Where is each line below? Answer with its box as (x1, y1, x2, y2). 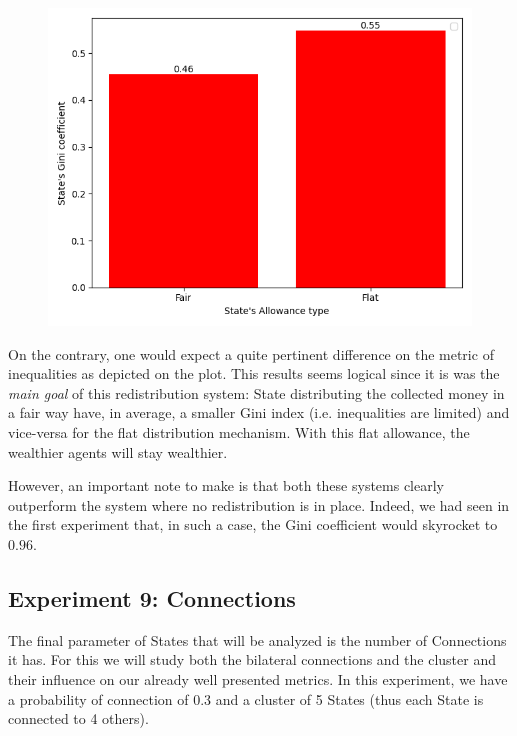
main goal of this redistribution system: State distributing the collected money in (8, 382, 505, 403)
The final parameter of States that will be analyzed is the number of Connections (8, 629, 507, 650)
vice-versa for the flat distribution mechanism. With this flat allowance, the (8, 421, 470, 442)
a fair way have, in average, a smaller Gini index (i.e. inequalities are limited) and (8, 402, 510, 423)
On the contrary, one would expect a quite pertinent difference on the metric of (8, 343, 494, 364)
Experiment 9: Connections (8, 582, 296, 613)
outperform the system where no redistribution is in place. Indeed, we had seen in (8, 494, 510, 515)
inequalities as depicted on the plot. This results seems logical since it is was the (8, 363, 500, 384)
